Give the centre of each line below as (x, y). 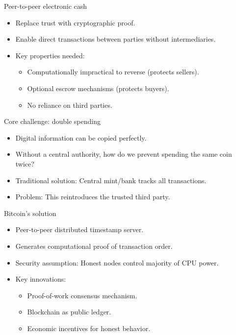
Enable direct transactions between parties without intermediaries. (116, 39)
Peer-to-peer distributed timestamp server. (79, 229)
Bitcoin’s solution (30, 213)
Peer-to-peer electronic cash (46, 6)
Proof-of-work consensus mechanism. (82, 295)
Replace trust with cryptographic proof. (75, 22)
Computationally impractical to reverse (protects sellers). (113, 72)
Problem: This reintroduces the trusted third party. (93, 197)
